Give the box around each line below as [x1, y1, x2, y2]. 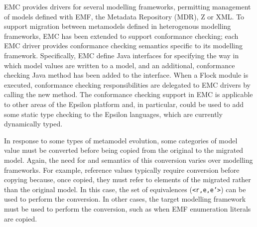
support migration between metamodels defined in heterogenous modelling [4, 21, 231, 31]
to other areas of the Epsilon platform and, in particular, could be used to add [4, 99, 244, 109]
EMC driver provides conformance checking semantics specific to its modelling [4, 40, 243, 51]
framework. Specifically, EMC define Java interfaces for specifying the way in [4, 50, 239, 60]
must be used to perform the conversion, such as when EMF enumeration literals [4, 203, 251, 214]
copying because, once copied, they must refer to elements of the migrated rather [4, 174, 251, 185]
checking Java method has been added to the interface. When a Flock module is [4, 70, 249, 80]
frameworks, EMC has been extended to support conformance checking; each [4, 30, 239, 41]
